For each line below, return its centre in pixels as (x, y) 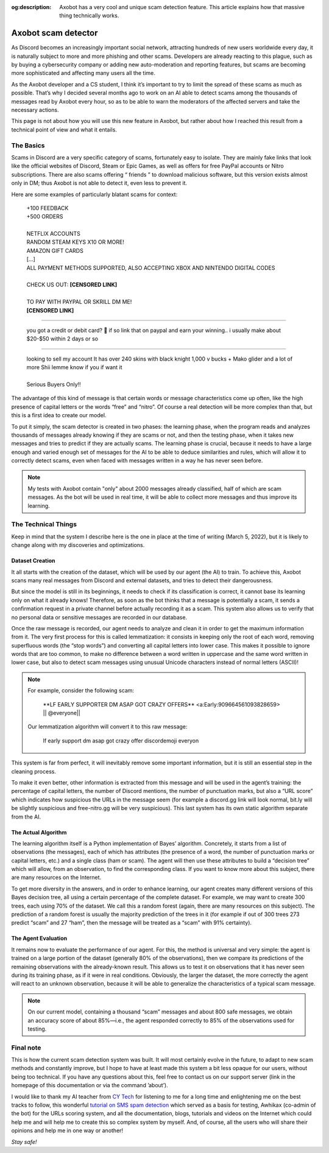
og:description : (31, 7)
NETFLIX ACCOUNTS (53, 234)
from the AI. (26, 817)
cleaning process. (34, 771)
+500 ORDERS (45, 217)
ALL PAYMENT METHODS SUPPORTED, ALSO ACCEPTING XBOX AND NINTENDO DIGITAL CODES (151, 267)
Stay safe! (24, 1141)
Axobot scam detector (55, 33)
